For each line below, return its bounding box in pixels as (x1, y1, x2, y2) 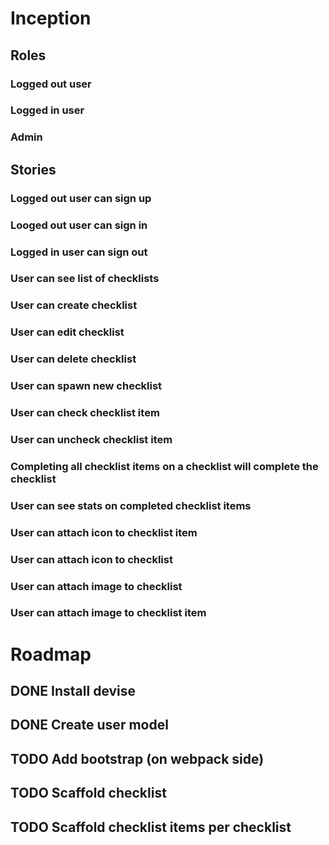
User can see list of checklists (10, 272, 160, 286)
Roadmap (10, 643, 92, 666)
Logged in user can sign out (10, 245, 148, 259)
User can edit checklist (10, 325, 125, 339)
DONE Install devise (10, 683, 137, 700)
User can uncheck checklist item (10, 432, 173, 446)
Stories (10, 161, 57, 178)
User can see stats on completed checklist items (10, 498, 252, 512)
